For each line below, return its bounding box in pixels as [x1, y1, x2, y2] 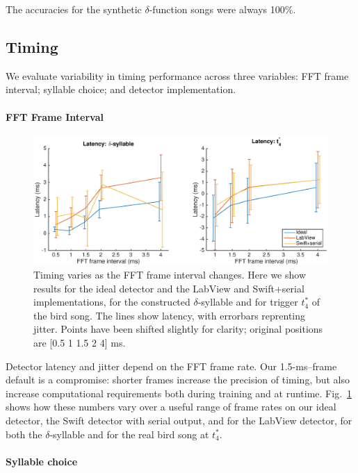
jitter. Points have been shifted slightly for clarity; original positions [33, 322, 323, 336]
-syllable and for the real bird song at [49, 426, 209, 441]
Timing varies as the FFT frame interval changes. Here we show [33, 267, 306, 282]
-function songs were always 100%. [149, 2, 296, 16]
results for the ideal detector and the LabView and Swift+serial [33, 281, 304, 295]
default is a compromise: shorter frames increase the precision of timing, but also [6, 372, 350, 387]
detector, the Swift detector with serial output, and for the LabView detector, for [6, 413, 352, 427]
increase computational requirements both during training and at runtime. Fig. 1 [6, 385, 352, 400]
